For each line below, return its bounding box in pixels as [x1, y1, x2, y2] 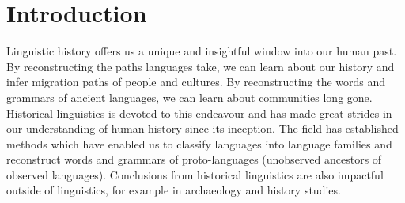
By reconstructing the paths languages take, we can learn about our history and [6, 58, 395, 74]
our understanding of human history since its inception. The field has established [6, 120, 399, 137]
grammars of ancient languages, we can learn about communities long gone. [6, 88, 373, 105]
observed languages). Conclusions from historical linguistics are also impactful [6, 166, 384, 182]
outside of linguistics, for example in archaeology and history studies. [6, 182, 341, 198]
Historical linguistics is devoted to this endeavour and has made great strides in [6, 104, 392, 121]
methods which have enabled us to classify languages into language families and [6, 135, 392, 152]
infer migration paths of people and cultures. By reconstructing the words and [6, 73, 386, 90]
